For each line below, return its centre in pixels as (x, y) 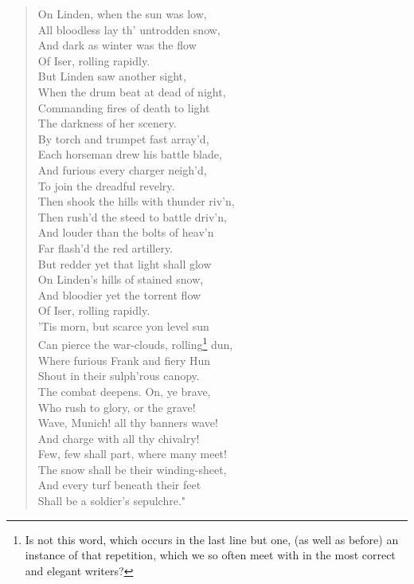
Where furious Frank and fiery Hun (124, 360)
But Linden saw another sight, (112, 76)
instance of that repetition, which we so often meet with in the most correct (210, 555)
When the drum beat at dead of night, (132, 91)
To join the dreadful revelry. (106, 185)
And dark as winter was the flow (117, 45)
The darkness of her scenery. (107, 123)
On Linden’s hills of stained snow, (121, 279)
